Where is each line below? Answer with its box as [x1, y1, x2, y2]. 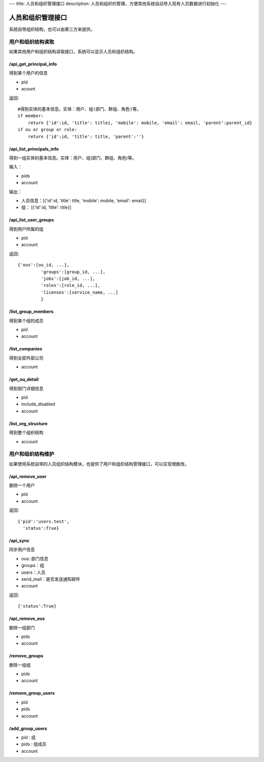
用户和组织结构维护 [9, 451, 55, 457]
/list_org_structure [9, 420, 48, 426]
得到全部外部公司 [9, 355, 44, 361]
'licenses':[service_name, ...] [41, 289, 118, 295]
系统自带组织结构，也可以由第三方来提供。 [9, 26, 95, 32]
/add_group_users [9, 725, 47, 731]
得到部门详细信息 [9, 385, 44, 391]
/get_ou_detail [9, 376, 39, 382]
